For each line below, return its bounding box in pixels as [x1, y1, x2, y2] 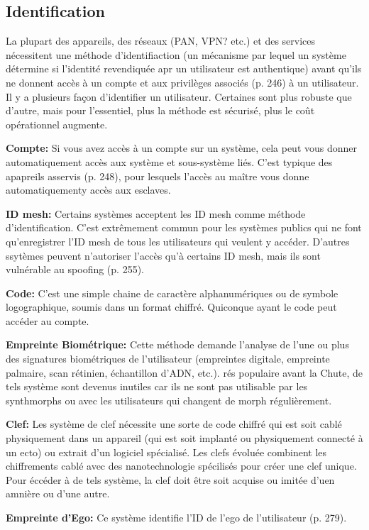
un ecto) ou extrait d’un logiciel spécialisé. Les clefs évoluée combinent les [6, 444, 327, 459]
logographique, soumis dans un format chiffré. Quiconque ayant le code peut [6, 299, 337, 314]
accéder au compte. [6, 313, 89, 328]
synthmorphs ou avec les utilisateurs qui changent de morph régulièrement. [6, 392, 332, 407]
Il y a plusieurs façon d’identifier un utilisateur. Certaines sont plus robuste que [6, 89, 352, 104]
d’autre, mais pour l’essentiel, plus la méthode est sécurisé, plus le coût [6, 103, 315, 118]
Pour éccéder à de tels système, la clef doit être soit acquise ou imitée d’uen [6, 472, 335, 487]
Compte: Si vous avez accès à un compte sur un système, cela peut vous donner [6, 140, 358, 155]
